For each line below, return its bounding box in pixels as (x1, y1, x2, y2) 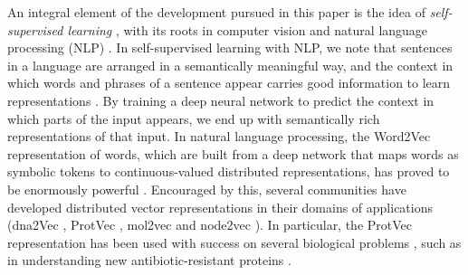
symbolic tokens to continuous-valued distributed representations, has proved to (7, 162, 450, 181)
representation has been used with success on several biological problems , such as (7, 232, 462, 251)
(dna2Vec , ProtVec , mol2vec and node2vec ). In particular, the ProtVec (7, 215, 413, 234)
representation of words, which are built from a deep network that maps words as (7, 144, 459, 163)
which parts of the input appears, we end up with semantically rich (7, 109, 380, 128)
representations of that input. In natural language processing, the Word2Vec (7, 127, 431, 146)
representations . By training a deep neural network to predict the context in (7, 90, 435, 109)
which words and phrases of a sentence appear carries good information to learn (7, 73, 451, 92)
